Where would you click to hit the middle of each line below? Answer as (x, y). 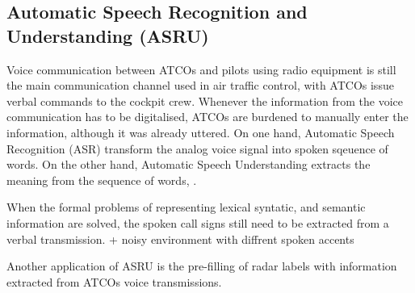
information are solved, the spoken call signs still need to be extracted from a (198, 222)
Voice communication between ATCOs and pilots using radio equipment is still (201, 69)
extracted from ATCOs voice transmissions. (114, 281)
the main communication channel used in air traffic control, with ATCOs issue (200, 85)
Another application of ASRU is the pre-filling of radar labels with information (202, 266)
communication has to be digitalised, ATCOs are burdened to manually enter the (207, 117)
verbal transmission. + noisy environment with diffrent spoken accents (180, 239)
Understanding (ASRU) (108, 35)
